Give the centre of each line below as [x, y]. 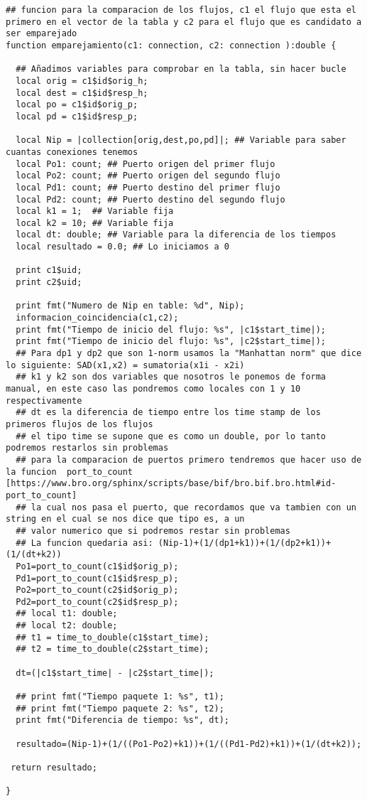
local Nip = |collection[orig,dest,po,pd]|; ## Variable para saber [181, 140]
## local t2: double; [67, 626]
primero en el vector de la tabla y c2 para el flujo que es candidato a [184, 22]
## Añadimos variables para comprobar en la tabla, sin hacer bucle [181, 69]
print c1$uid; [49, 270]
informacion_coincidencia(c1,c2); [97, 318]
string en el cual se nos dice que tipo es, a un [125, 519]
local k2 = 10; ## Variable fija [95, 223]
